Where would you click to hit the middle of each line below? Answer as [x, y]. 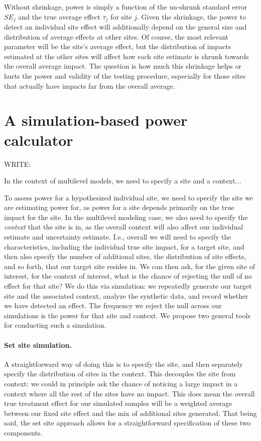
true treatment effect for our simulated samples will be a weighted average [118, 403]
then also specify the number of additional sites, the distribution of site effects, [125, 256]
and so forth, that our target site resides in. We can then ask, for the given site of [129, 266]
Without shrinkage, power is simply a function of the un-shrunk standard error [126, 7]
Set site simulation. [38, 345]
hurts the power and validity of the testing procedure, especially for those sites [125, 76]
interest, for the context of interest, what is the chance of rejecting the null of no [128, 276]
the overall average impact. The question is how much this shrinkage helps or [123, 66]
